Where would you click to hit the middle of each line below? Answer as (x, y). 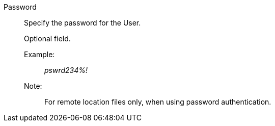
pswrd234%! (66, 70)
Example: (39, 54)
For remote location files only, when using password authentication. (158, 102)
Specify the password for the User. (82, 23)
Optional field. (47, 39)
